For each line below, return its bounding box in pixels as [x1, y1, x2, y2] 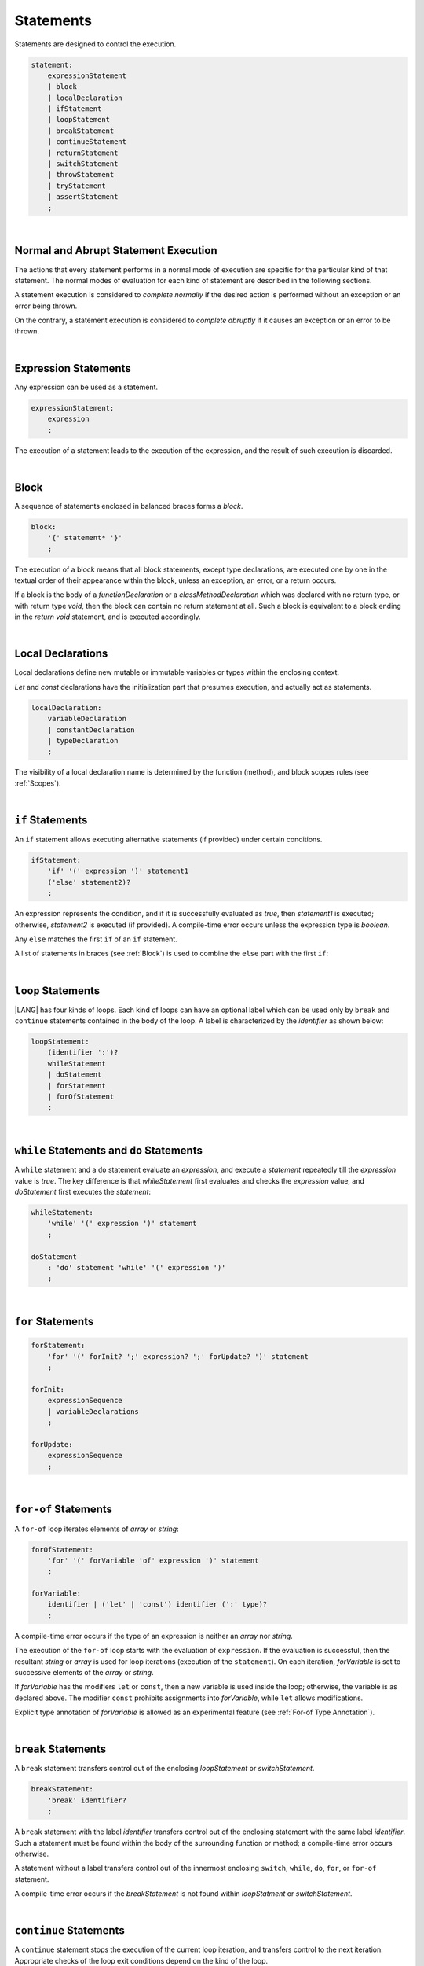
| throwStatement [47, 170, 115, 179]
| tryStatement [47, 181, 106, 190]
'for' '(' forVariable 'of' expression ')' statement [47, 1555, 259, 1565]
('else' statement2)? [47, 878, 131, 886]
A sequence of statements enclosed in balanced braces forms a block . [14, 501, 243, 510]
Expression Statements [14, 362, 131, 375]
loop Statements [14, 984, 101, 997]
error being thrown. [14, 301, 78, 311]
